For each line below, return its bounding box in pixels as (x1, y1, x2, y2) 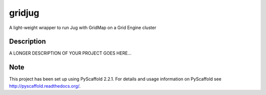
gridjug (9, 7, 39, 18)
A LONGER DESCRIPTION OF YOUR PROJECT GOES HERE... (9, 50, 132, 56)
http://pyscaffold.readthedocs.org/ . (9, 83, 81, 89)
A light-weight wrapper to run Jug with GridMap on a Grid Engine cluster (9, 25, 157, 31)
